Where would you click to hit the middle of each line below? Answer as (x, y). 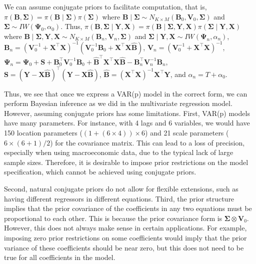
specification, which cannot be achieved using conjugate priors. (100, 172)
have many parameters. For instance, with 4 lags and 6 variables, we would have (127, 123)
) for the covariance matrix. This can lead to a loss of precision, (147, 142)
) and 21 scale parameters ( (187, 133)
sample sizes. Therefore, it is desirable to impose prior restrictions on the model (126, 162)
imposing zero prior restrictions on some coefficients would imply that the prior (125, 237)
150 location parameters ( (43, 133)
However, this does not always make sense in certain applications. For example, (125, 228)
